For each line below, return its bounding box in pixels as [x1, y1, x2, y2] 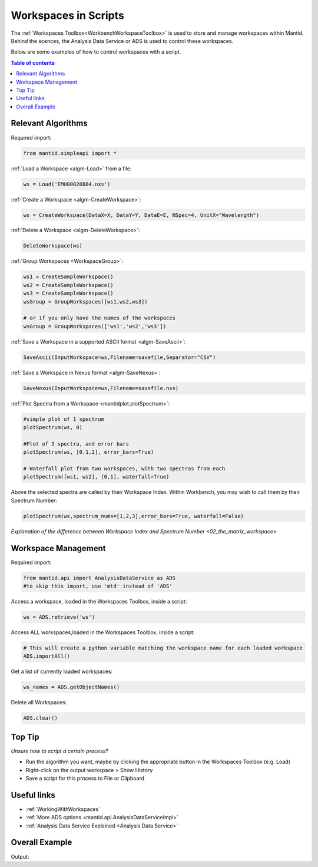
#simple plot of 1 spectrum [23, 416, 104, 423]
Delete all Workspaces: [11, 699, 67, 706]
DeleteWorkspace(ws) [23, 242, 82, 249]
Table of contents [11, 59, 55, 66]
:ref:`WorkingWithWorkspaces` [25, 805, 100, 813]
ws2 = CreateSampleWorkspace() [23, 282, 114, 288]
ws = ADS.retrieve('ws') [23, 614, 95, 621]
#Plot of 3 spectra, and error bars [23, 440, 130, 447]
